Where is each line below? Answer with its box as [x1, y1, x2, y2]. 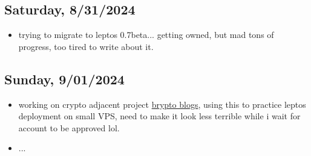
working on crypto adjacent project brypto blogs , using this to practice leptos [18, 98, 306, 110]
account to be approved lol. [18, 121, 120, 134]
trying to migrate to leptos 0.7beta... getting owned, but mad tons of [18, 28, 274, 41]
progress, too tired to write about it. [18, 40, 154, 52]
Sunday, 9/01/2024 [4, 69, 125, 88]
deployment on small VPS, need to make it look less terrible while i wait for [18, 110, 301, 122]
